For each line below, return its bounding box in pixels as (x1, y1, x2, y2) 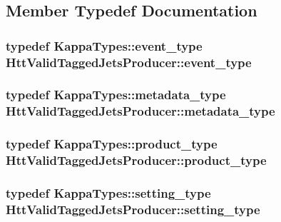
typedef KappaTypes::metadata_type (6, 86, 226, 104)
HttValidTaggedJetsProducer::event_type (6, 53, 252, 71)
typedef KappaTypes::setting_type (6, 184, 211, 201)
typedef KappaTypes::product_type (6, 135, 218, 153)
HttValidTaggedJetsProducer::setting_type (6, 200, 260, 218)
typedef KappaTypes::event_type (6, 36, 203, 54)
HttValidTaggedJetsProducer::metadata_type (6, 102, 275, 120)
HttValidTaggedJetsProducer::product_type (6, 151, 267, 169)
